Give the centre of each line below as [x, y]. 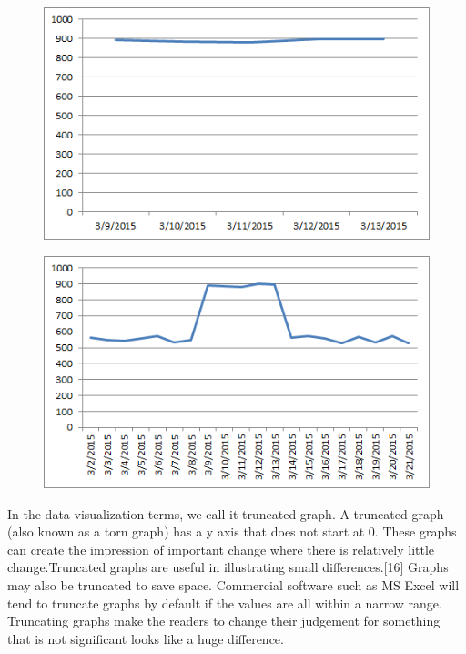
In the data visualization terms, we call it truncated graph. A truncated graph [226, 513]
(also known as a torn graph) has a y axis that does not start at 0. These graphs [232, 531]
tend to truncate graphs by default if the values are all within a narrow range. [225, 603]
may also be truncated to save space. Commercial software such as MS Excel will [233, 585]
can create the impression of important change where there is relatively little [221, 549]
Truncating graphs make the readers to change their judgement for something [224, 621]
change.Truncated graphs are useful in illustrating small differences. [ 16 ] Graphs [228, 567]
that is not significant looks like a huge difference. [146, 638]
